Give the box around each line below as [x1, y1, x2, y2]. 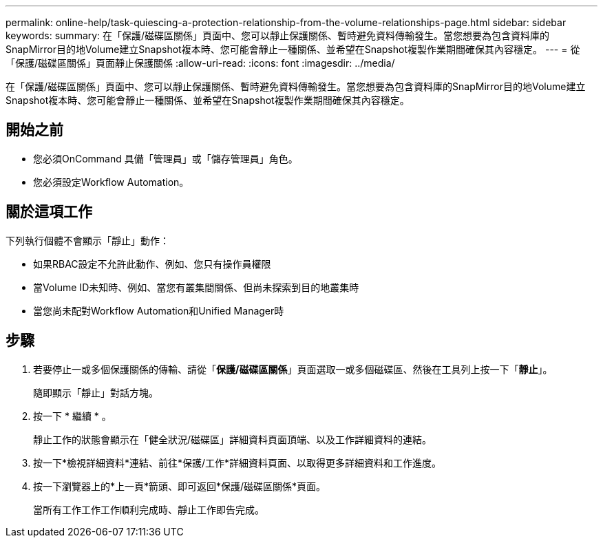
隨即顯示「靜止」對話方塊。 [33, 386, 158, 398]
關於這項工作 [6, 203, 92, 221]
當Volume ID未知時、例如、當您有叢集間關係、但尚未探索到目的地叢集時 [33, 281, 359, 293]
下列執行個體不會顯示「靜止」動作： [6, 234, 169, 246]
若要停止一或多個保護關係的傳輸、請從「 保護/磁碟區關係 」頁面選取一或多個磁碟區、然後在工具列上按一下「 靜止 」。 [33, 363, 553, 375]
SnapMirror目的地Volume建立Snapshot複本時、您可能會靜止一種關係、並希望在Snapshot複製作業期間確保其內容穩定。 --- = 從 [6, 43, 580, 55]
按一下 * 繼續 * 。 [33, 409, 112, 422]
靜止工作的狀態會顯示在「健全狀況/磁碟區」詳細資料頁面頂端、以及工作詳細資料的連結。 [33, 433, 432, 445]
